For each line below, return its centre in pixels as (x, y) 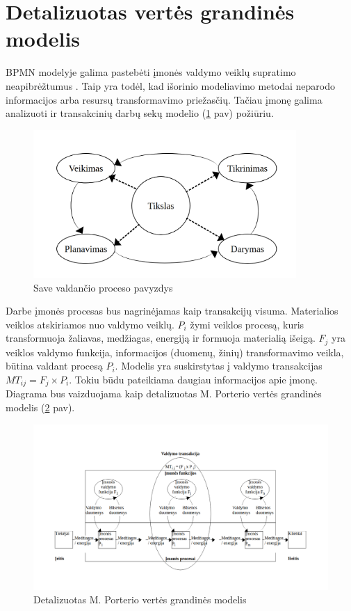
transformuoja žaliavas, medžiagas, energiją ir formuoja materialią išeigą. (161, 338)
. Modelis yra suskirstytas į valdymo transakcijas (219, 366)
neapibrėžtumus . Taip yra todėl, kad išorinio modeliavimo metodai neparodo (171, 85)
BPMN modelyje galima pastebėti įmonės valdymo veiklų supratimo (151, 72)
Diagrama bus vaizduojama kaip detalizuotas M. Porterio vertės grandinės (164, 394)
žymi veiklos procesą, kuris (247, 324)
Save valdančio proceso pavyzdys (103, 287)
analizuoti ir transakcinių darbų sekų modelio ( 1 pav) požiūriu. (140, 113)
